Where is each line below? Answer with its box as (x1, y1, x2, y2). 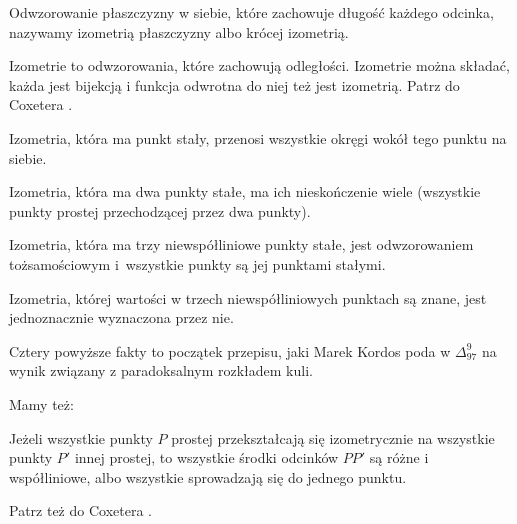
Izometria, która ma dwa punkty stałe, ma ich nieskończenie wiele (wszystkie (9, 181, 481, 202)
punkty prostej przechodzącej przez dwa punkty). (9, 200, 311, 221)
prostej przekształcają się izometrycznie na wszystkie (171, 427, 495, 448)
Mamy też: (9, 393, 74, 414)
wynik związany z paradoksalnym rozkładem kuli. (9, 360, 313, 381)
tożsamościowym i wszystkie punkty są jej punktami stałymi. (9, 253, 386, 274)
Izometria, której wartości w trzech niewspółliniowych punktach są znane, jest (9, 287, 487, 308)
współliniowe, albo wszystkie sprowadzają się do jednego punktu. (9, 466, 407, 487)
